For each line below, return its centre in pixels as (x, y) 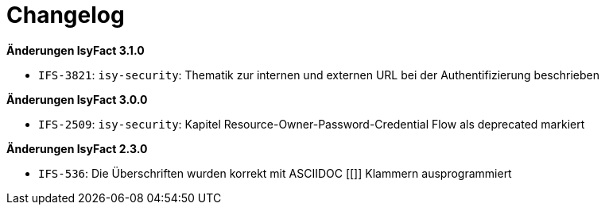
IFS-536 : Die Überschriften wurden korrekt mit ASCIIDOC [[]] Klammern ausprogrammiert (275, 173)
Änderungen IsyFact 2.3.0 (77, 148)
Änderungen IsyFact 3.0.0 (77, 99)
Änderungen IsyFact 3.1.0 (76, 50)
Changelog (66, 15)
